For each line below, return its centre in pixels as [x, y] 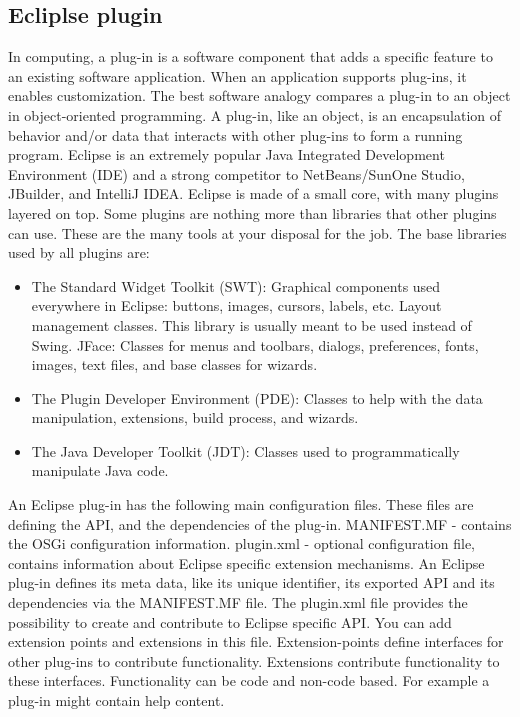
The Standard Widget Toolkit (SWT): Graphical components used [236, 285]
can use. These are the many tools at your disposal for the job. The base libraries [257, 232]
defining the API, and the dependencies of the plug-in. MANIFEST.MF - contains [260, 523]
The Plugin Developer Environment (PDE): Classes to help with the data [257, 397]
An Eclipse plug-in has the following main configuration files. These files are [241, 504]
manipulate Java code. [100, 470]
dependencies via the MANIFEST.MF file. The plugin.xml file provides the [238, 602]
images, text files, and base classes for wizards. [174, 364]
